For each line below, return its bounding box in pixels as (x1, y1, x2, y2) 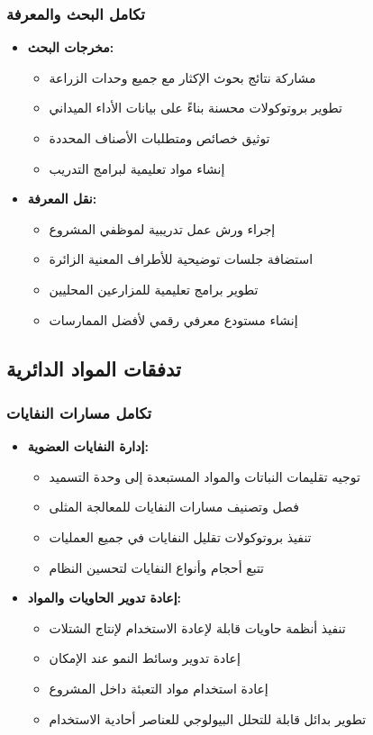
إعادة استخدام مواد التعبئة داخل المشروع (49, 678, 268, 697)
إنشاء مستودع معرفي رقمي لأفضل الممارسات (49, 310, 298, 329)
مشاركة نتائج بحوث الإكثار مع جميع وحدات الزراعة (49, 68, 316, 86)
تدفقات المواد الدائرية (6, 354, 181, 382)
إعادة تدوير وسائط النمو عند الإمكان (49, 649, 241, 667)
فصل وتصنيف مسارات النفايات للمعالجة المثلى (49, 497, 299, 516)
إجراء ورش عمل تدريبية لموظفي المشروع (49, 219, 276, 238)
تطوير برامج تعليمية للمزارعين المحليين (49, 279, 259, 298)
